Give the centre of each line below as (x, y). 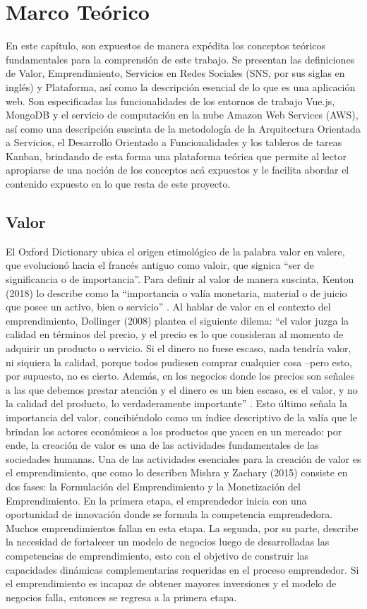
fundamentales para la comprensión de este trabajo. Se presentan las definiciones (180, 59)
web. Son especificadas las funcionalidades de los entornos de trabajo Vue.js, (170, 101)
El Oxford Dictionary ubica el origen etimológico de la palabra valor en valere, (175, 251)
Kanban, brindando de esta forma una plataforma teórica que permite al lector (176, 156)
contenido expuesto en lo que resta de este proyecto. (118, 184)
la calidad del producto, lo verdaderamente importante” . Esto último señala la (176, 403)
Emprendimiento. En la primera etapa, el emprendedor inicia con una (156, 500)
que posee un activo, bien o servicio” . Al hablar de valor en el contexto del (168, 307)
